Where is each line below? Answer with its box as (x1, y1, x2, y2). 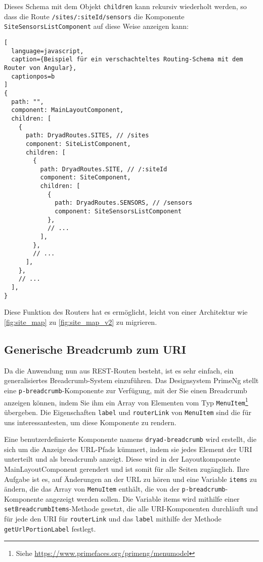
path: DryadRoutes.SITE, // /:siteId (40, 165, 167, 173)
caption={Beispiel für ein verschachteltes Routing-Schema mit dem (11, 56, 243, 63)
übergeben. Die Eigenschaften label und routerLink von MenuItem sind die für (4, 406, 251, 417)
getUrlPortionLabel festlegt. (4, 523, 96, 534)
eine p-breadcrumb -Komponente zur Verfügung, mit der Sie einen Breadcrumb (4, 385, 247, 395)
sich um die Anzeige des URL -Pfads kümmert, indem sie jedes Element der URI (4, 443, 252, 454)
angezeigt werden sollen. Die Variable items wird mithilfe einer (46, 493, 240, 504)
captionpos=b (11, 72, 55, 80)
